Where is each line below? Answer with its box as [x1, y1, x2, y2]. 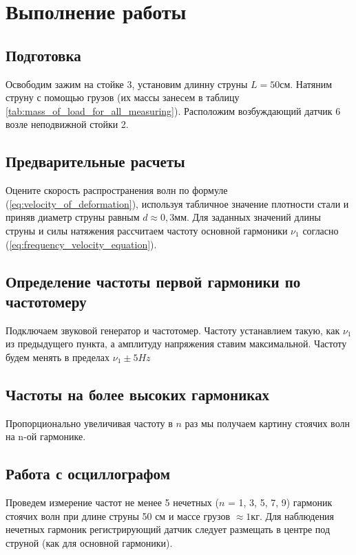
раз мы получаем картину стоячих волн [185, 415, 350, 430]
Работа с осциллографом [6, 463, 170, 484]
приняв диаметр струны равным [6, 210, 140, 224]
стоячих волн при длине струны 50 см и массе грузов [6, 508, 231, 523]
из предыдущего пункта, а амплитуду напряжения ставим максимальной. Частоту [6, 336, 347, 351]
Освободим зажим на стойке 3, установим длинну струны [6, 76, 248, 91]
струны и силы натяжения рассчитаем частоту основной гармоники [6, 223, 288, 237]
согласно [302, 223, 339, 237]
